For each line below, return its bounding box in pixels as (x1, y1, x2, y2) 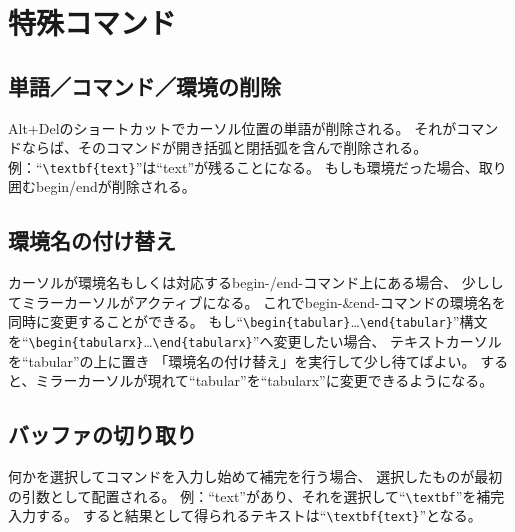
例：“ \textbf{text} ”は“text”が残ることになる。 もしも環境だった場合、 (8, 156, 479, 177)
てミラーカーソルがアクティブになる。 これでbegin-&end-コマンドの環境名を (8, 291, 506, 312)
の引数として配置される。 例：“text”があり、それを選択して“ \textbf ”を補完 (8, 485, 505, 506)
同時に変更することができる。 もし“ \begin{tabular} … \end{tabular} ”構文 (8, 311, 488, 332)
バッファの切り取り (8, 419, 197, 450)
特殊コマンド (8, 2, 177, 43)
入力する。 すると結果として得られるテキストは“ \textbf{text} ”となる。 (8, 505, 482, 526)
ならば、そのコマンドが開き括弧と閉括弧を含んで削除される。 (21, 137, 428, 158)
